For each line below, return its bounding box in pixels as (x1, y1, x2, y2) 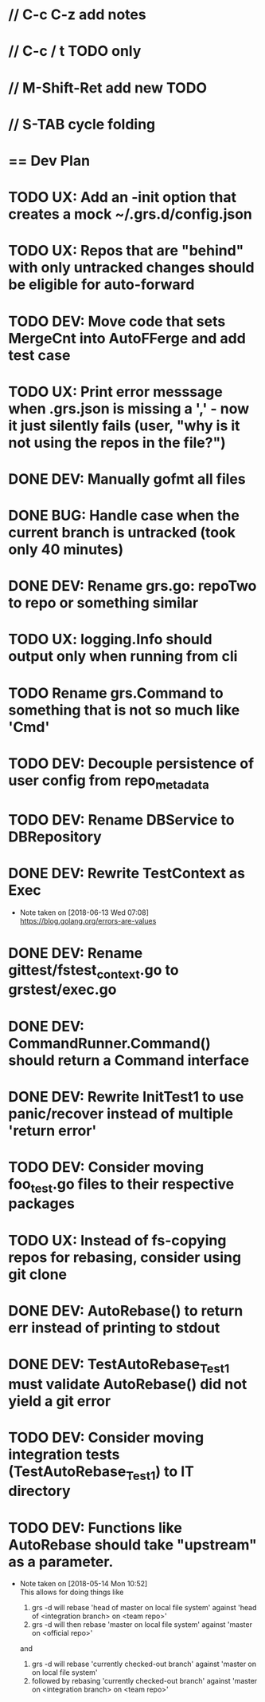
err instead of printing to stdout (8, 1319, 220, 1336)
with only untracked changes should (8, 259, 255, 277)
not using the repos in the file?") (8, 433, 227, 452)
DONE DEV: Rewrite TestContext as (8, 864, 245, 882)
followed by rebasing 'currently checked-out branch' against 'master (31, 1676, 258, 1686)
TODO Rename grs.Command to (8, 684, 224, 702)
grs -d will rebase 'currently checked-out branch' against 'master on (31, 1659, 257, 1669)
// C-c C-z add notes (8, 6, 146, 24)
